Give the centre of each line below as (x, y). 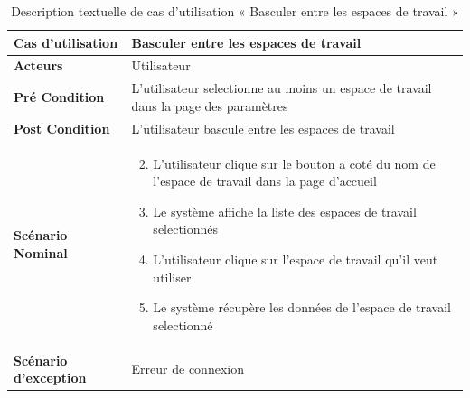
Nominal (41, 252)
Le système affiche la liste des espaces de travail (285, 211)
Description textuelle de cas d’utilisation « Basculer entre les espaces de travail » (235, 11)
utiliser (172, 277)
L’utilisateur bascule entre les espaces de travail (263, 128)
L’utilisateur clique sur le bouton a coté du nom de (294, 163)
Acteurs (38, 65)
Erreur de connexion (188, 369)
